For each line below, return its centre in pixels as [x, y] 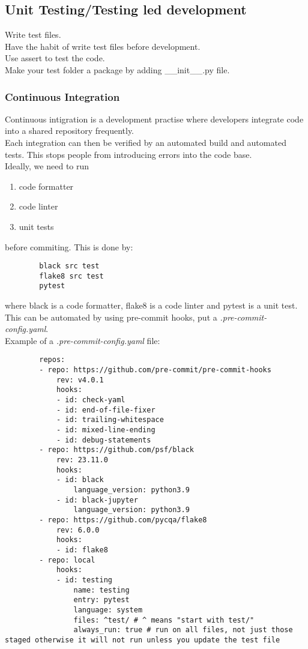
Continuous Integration [62, 96]
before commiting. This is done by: [69, 246]
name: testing [101, 590]
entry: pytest [101, 600]
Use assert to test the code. [55, 58]
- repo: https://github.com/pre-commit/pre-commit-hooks [155, 370]
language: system [108, 610]
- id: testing [84, 580]
